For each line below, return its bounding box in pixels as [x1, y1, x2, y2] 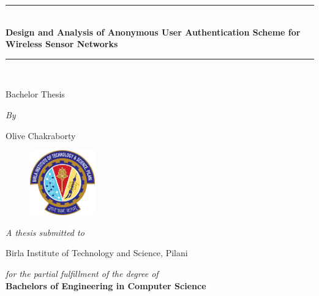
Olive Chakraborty [6, 129, 76, 142]
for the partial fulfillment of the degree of [6, 267, 159, 279]
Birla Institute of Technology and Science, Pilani [6, 246, 188, 259]
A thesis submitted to [6, 226, 84, 238]
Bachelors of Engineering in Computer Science [6, 279, 206, 292]
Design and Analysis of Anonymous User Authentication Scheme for [6, 25, 301, 38]
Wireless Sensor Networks [6, 37, 118, 50]
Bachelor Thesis [6, 88, 65, 101]
